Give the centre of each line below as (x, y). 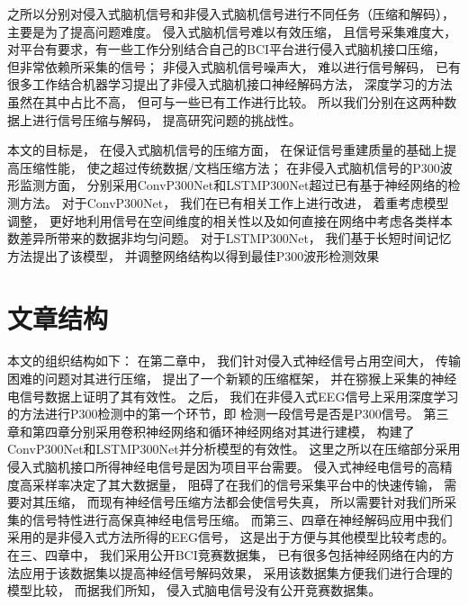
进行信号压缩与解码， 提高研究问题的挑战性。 (166, 119)
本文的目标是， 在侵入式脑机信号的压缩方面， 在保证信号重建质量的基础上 (226, 150)
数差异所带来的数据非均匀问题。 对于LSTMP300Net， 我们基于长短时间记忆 (229, 238)
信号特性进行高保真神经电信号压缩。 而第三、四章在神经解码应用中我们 (242, 519)
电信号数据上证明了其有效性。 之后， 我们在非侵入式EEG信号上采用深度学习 (233, 396)
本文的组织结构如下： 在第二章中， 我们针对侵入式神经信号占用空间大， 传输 (234, 361)
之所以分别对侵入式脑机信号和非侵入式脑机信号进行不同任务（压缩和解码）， (231, 14)
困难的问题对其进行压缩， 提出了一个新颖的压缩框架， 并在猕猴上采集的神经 (232, 379)
